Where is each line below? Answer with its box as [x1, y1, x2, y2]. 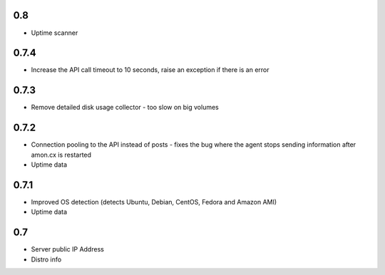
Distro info [31, 255, 62, 264]
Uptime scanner [31, 28, 78, 37]
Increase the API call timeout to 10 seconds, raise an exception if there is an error [31, 66, 270, 74]
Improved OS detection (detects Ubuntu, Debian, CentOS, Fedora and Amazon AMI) [31, 197, 277, 206]
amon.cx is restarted [31, 150, 92, 159]
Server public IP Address [31, 245, 105, 254]
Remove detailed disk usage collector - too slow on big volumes [31, 103, 219, 112]
